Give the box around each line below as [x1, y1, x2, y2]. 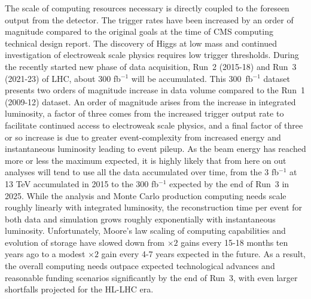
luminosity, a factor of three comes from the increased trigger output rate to [5, 107, 284, 120]
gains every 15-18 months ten [181, 236, 288, 248]
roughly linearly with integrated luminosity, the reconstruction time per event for [5, 201, 303, 213]
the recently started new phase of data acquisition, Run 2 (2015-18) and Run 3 [5, 60, 297, 72]
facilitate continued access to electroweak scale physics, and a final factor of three [5, 118, 303, 131]
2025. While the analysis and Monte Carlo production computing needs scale [5, 189, 286, 202]
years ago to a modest [5, 248, 86, 260]
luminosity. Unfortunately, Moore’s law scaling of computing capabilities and [5, 224, 286, 237]
